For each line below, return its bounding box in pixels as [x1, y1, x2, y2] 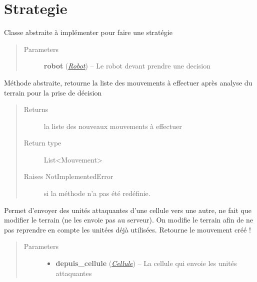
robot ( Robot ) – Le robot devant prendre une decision [43, 60, 210, 71]
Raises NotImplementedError [23, 171, 113, 181]
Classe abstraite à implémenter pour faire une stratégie [4, 27, 172, 37]
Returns [23, 104, 48, 114]
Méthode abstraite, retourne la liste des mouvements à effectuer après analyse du [4, 77, 252, 87]
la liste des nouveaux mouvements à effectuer [43, 120, 182, 131]
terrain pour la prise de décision [4, 87, 102, 97]
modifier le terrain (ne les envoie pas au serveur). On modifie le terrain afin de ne [4, 214, 253, 225]
